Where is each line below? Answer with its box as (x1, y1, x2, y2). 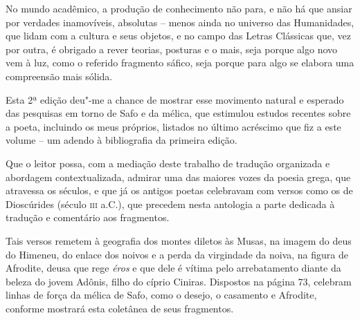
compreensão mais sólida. (6, 68, 113, 83)
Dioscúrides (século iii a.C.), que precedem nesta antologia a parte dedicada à (6, 196, 335, 211)
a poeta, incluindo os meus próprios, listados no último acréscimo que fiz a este (6, 119, 341, 133)
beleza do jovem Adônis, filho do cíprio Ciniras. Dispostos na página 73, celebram (6, 274, 352, 288)
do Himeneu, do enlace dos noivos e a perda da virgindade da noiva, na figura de (6, 247, 348, 261)
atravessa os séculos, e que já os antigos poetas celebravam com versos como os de (6, 183, 353, 198)
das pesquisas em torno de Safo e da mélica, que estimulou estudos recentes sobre (6, 106, 351, 120)
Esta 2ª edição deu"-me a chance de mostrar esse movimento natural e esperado (6, 92, 344, 106)
